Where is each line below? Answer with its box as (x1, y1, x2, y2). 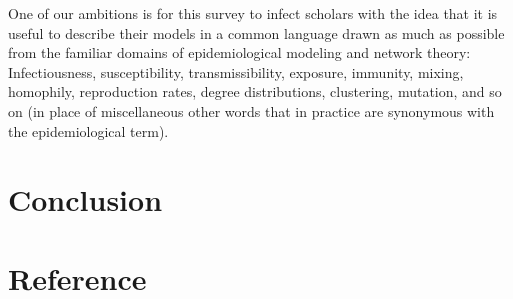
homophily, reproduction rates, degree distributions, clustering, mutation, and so (8, 81, 502, 102)
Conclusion (8, 179, 163, 220)
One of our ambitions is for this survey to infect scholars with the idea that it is (8, 3, 498, 23)
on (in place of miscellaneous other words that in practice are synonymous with (8, 100, 495, 121)
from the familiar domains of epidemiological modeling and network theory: (8, 42, 471, 63)
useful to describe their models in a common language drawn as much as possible (8, 22, 505, 43)
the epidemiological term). (8, 120, 169, 141)
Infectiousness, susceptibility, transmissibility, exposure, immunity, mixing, (8, 61, 464, 82)
